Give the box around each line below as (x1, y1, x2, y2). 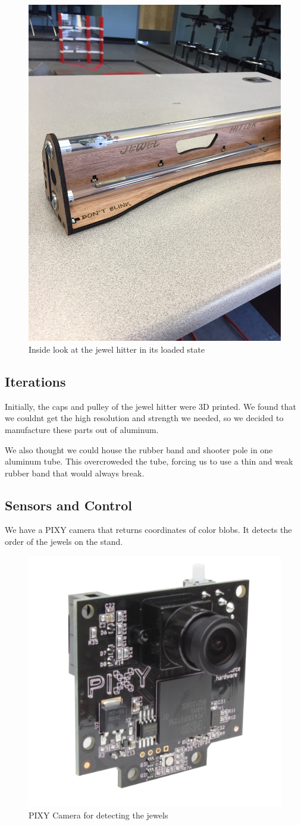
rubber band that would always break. (5, 466, 145, 479)
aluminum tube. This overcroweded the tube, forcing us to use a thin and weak (5, 455, 293, 468)
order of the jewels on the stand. (5, 535, 123, 548)
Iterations (5, 372, 66, 390)
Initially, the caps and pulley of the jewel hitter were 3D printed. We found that (5, 400, 297, 412)
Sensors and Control (5, 495, 133, 514)
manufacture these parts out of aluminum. (5, 423, 159, 435)
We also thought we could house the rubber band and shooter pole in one (5, 443, 273, 456)
